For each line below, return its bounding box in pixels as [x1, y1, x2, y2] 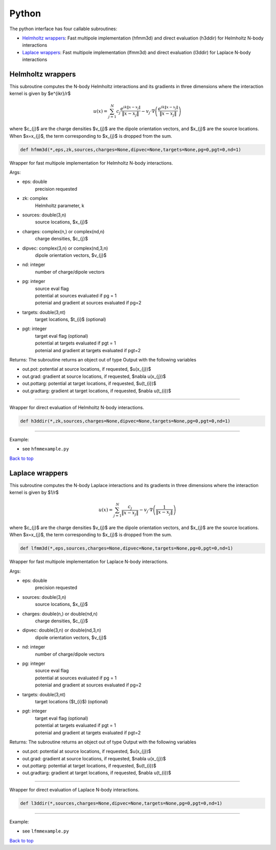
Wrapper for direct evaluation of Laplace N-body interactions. [9, 786, 140, 793]
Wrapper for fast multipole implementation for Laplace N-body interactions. [9, 559, 169, 565]
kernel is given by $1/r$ [9, 490, 59, 496]
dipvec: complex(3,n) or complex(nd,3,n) [22, 245, 108, 251]
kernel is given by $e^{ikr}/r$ [9, 90, 71, 97]
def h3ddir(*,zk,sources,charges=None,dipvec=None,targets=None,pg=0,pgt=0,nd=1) [20, 418, 231, 424]
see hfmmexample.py [22, 446, 69, 452]
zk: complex [22, 195, 48, 201]
